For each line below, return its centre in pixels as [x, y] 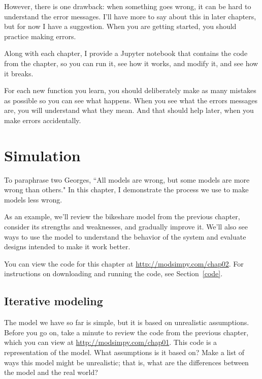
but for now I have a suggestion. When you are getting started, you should [120, 26]
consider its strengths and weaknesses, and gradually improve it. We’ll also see [126, 227]
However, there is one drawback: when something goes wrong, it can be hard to [128, 6]
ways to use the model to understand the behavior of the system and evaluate [125, 236]
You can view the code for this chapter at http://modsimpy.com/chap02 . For [124, 263]
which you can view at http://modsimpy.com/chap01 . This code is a [111, 342]
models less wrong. [33, 199]
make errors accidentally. [43, 120]
